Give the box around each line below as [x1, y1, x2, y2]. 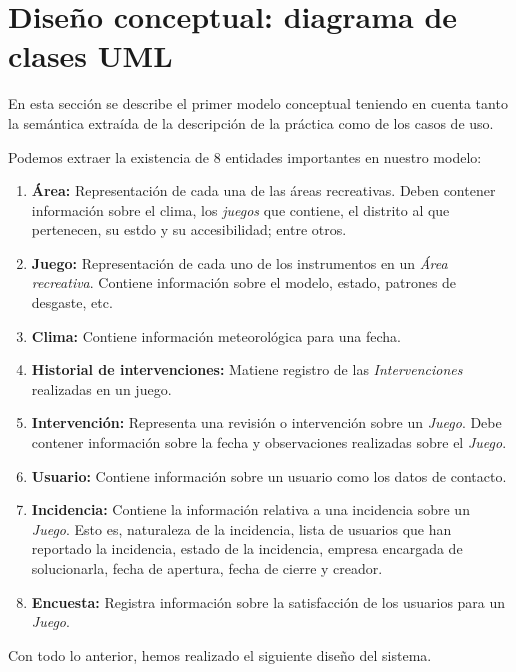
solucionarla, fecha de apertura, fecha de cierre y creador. [31, 558, 383, 578]
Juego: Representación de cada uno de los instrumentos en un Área [31, 252, 448, 273]
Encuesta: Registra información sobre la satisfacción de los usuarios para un [31, 591, 506, 612]
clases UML [8, 35, 173, 76]
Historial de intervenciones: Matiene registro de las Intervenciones [31, 359, 463, 380]
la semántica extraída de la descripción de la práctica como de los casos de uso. [8, 112, 494, 133]
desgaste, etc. [31, 292, 113, 313]
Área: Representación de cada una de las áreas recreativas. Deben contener [31, 180, 496, 201]
